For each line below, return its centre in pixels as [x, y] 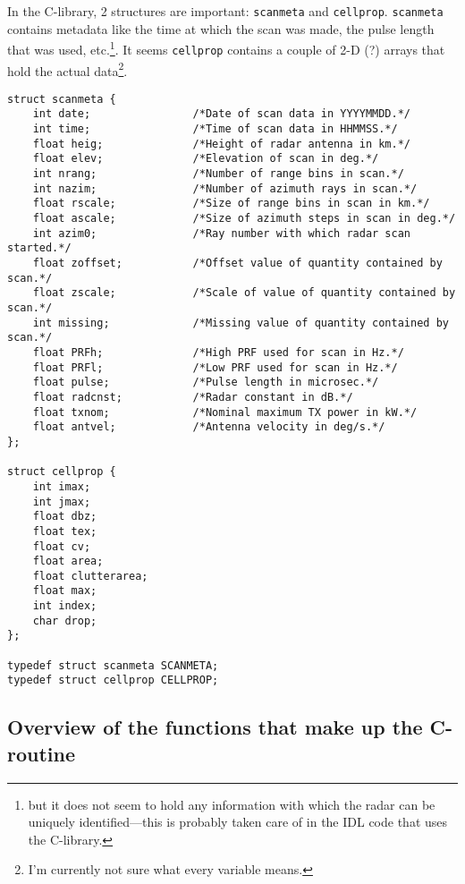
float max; [65, 591]
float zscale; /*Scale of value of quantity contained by [244, 293]
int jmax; [62, 501]
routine [42, 753]
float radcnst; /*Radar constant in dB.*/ [193, 397]
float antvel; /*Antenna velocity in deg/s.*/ [209, 427]
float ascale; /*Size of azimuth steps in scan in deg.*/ [244, 219]
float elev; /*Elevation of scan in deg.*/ [206, 159]
